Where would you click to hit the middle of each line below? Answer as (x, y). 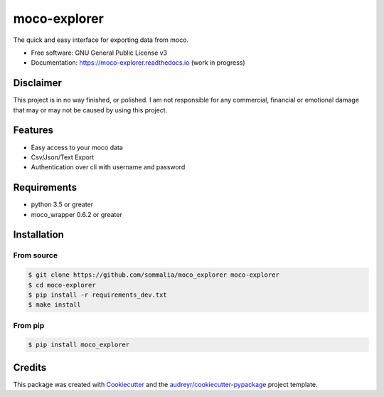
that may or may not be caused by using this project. (90, 110)
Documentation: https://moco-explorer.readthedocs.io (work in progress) (138, 63)
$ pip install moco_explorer (79, 345)
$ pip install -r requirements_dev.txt (97, 295)
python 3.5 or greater (62, 205)
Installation (38, 235)
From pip (29, 325)
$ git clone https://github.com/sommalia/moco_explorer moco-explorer (154, 275)
